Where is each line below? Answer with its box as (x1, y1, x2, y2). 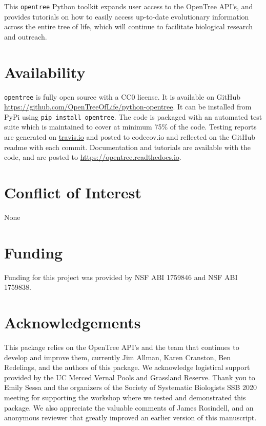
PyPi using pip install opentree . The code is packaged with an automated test (4, 111, 262, 122)
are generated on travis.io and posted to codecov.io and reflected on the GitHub (4, 132, 256, 142)
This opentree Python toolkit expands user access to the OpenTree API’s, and (4, 1, 253, 11)
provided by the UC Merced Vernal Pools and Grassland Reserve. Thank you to (4, 372, 255, 382)
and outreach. (4, 31, 47, 42)
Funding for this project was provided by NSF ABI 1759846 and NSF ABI (4, 271, 238, 282)
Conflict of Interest (4, 182, 142, 203)
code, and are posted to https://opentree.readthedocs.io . (4, 152, 181, 162)
